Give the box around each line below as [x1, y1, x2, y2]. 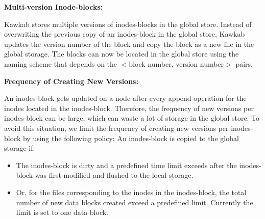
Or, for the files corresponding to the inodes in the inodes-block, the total [16, 186, 247, 197]
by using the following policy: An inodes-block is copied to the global [22, 132, 239, 143]
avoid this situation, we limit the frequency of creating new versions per [4, 122, 229, 133]
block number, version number [129, 58, 224, 69]
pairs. [235, 58, 253, 69]
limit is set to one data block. [16, 207, 108, 217]
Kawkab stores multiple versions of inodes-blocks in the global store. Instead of [4, 18, 252, 29]
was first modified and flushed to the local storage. [35, 170, 194, 180]
